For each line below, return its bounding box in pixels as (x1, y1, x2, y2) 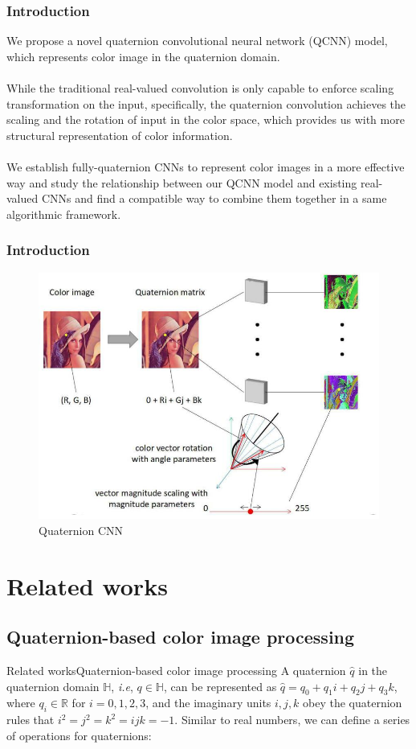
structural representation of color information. (6, 126, 233, 143)
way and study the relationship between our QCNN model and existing (6, 174, 357, 191)
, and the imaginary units (145, 694, 271, 711)
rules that (6, 711, 55, 728)
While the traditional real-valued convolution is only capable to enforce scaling (6, 80, 394, 96)
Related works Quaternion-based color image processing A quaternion (6, 661, 346, 678)
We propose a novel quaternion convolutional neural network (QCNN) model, (6, 32, 388, 49)
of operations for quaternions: (6, 726, 152, 743)
